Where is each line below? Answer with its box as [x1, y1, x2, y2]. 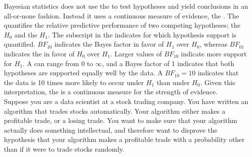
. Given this [200, 77, 235, 87]
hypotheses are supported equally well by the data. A [4, 68, 163, 78]
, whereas [200, 39, 228, 49]
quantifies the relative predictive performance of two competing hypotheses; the [4, 20, 240, 30]
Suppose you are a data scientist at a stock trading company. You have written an [4, 96, 249, 106]
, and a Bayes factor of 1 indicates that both [102, 58, 235, 68]
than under [156, 77, 190, 87]
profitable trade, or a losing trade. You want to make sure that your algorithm [4, 115, 237, 125]
